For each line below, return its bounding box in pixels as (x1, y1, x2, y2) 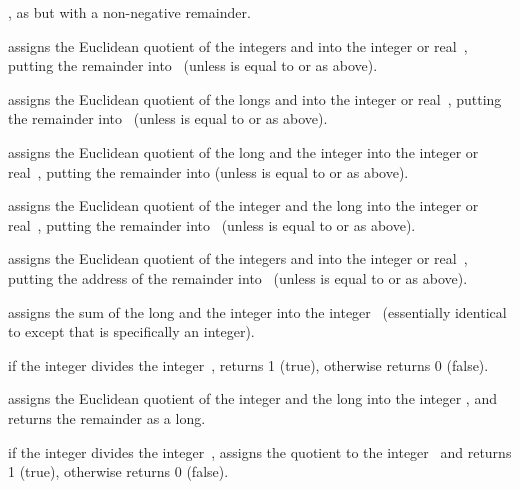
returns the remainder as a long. (8, 407, 206, 428)
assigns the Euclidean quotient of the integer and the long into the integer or (8, 195, 479, 216)
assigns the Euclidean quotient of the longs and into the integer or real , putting (8, 88, 502, 109)
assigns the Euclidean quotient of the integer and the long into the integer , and (8, 388, 497, 409)
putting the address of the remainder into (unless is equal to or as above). (8, 267, 468, 288)
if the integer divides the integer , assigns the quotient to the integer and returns (8, 441, 512, 462)
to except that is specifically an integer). (8, 321, 255, 342)
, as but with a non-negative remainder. (8, 2, 251, 22)
